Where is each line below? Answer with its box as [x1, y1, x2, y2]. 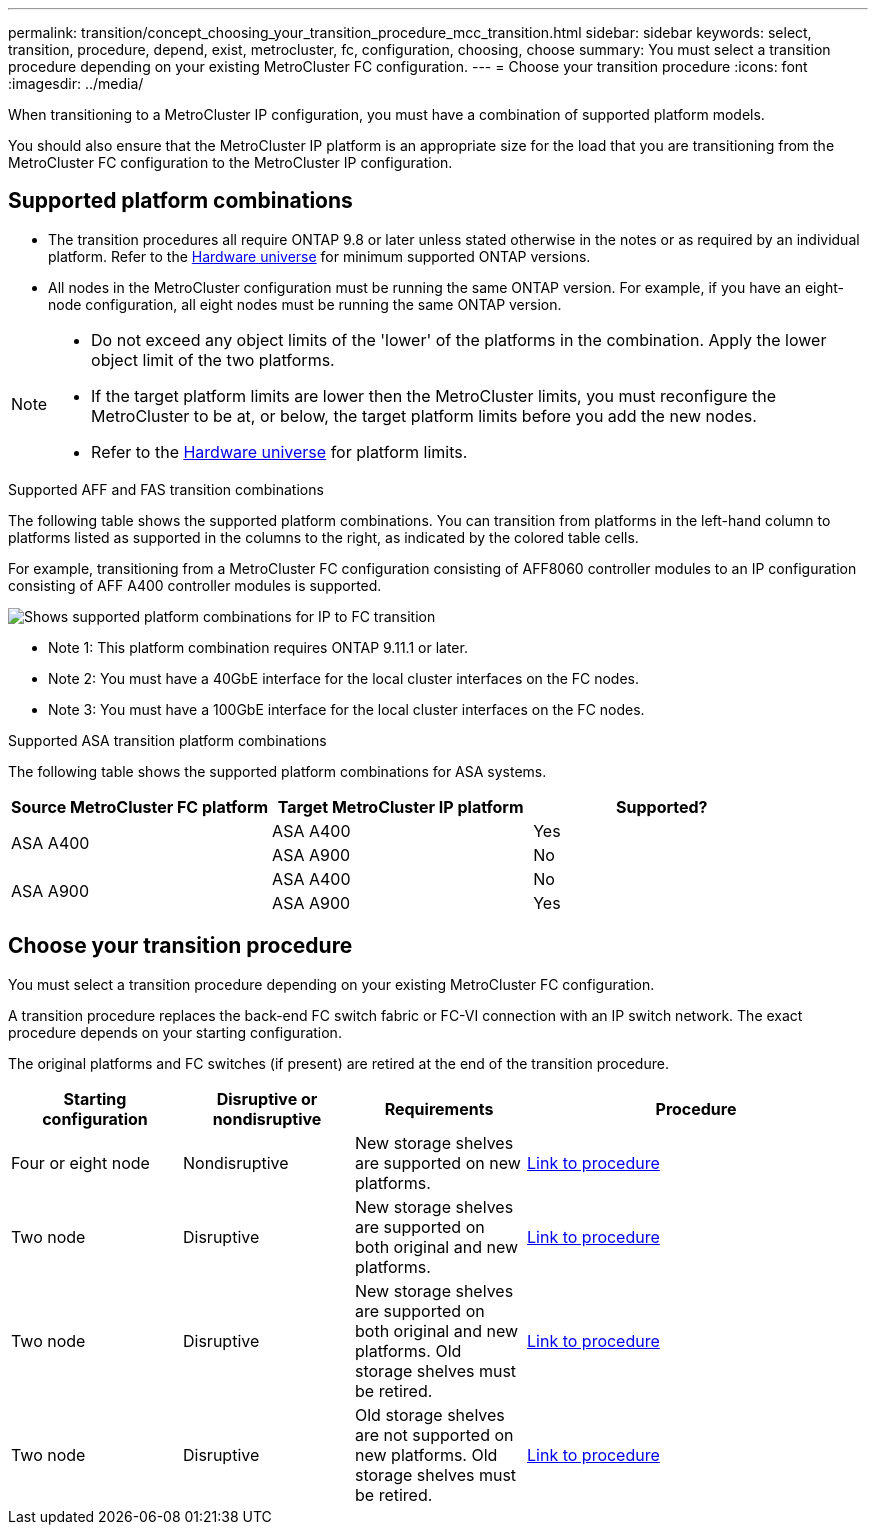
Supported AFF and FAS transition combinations [8, 480, 324, 498]
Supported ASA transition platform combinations [8, 731, 327, 749]
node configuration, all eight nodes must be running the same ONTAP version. [48, 295, 562, 313]
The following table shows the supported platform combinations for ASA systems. [8, 762, 547, 780]
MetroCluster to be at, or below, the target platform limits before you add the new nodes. [91, 405, 757, 426]
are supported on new [355, 1152, 521, 1173]
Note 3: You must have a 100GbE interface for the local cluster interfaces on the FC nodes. [48, 700, 645, 718]
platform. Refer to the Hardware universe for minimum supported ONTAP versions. [48, 247, 591, 265]
